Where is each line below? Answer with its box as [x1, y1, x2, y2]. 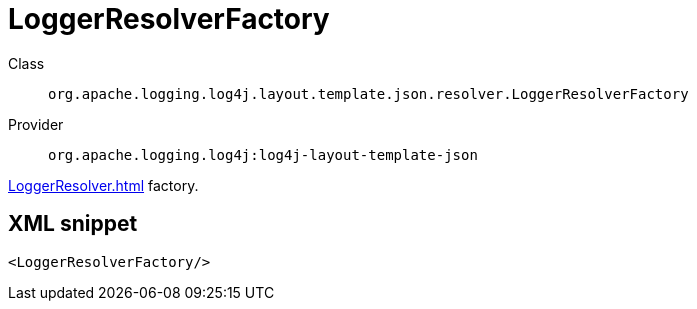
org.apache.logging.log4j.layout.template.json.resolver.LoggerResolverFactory [48, 85, 689, 102]
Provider [8, 115, 64, 133]
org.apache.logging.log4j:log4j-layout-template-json [48, 146, 478, 163]
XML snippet [8, 211, 138, 237]
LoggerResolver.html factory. [8, 176, 199, 194]
